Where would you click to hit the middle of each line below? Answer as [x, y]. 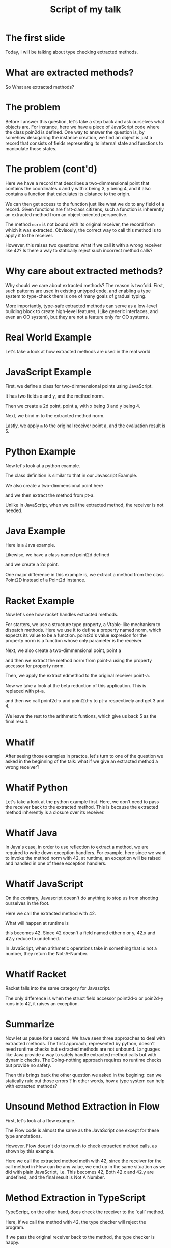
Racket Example [40, 600]
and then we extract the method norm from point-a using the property [79, 661]
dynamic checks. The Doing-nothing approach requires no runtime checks [83, 1060]
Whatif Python [37, 788]
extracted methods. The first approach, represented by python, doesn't [80, 1044]
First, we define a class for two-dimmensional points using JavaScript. [79, 386]
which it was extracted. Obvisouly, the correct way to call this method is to [83, 230]
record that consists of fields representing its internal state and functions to [84, 143]
